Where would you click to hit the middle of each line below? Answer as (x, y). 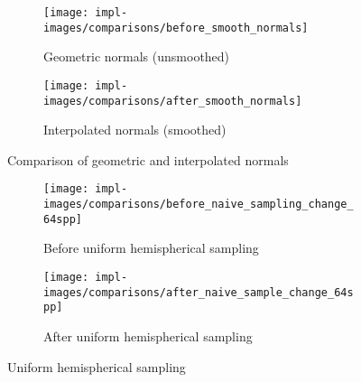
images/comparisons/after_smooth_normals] (173, 101)
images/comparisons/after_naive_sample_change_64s (199, 292)
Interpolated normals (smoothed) (135, 130)
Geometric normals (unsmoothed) (137, 56)
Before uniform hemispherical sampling (151, 248)
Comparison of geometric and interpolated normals (148, 159)
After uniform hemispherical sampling (148, 335)
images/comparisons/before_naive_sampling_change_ (199, 205)
